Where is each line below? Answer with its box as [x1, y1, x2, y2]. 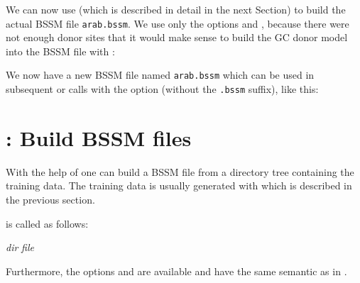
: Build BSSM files [6, 123, 192, 152]
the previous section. [6, 192, 95, 207]
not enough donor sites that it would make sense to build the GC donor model [6, 30, 348, 45]
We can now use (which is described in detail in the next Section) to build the [6, 2, 346, 16]
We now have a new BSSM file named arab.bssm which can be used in [6, 67, 315, 82]
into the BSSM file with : [6, 43, 115, 58]
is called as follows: [6, 216, 89, 231]
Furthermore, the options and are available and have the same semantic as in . [6, 263, 347, 278]
